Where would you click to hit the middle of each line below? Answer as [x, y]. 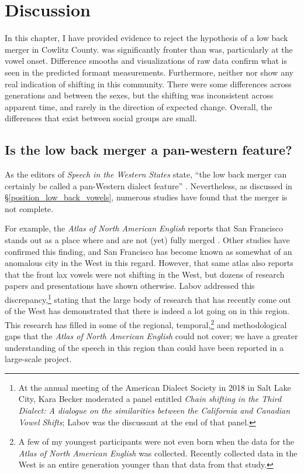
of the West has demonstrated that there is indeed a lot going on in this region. [147, 311]
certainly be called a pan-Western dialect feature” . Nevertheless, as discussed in [148, 185]
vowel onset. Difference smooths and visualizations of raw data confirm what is [146, 61]
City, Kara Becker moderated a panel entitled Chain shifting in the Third [150, 399]
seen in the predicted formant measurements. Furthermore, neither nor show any [149, 72]
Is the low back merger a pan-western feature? [148, 150]
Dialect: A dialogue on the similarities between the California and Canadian [154, 410]
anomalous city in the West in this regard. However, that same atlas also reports [149, 263]
